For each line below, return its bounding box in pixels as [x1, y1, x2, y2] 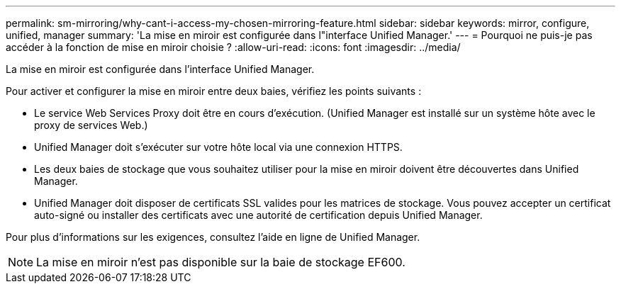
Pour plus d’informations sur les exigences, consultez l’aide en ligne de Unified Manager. [6, 231, 420, 243]
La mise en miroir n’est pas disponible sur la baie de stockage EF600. [36, 255, 405, 269]
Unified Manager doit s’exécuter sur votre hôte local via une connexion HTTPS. [34, 141, 403, 153]
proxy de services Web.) [34, 119, 148, 131]
